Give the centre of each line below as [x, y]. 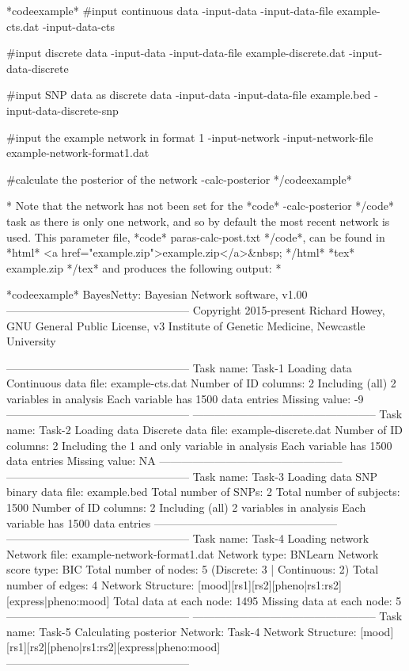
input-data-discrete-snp [62, 110]
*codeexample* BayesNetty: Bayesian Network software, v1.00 [157, 294]
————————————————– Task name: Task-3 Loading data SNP [192, 476]
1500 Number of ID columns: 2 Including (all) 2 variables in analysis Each [186, 507]
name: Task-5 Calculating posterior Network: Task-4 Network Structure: [182, 631]
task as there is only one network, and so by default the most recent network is [198, 221]
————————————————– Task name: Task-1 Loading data [179, 367]
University [31, 341]
